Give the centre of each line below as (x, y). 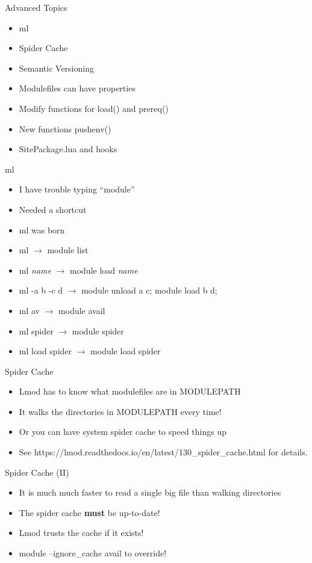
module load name (104, 270)
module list (68, 250)
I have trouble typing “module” (77, 189)
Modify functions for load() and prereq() (94, 108)
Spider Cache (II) (37, 472)
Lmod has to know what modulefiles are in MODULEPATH (130, 391)
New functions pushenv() (65, 128)
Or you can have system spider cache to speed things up (123, 432)
